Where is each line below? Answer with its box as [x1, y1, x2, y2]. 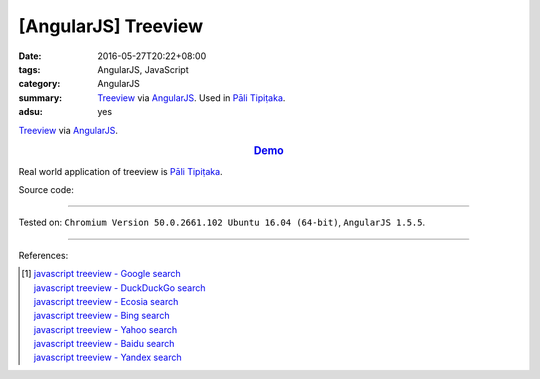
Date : [18, 50, 42, 62]
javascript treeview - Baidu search [33, 338, 175, 350]
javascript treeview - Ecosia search [33, 295, 179, 307]
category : [18, 78, 61, 90]
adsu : [18, 106, 44, 118]
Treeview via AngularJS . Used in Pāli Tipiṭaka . [97, 91, 286, 104]
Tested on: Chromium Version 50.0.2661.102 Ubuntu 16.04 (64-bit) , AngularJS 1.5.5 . [18, 216, 426, 229]
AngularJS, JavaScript [97, 63, 189, 75]
